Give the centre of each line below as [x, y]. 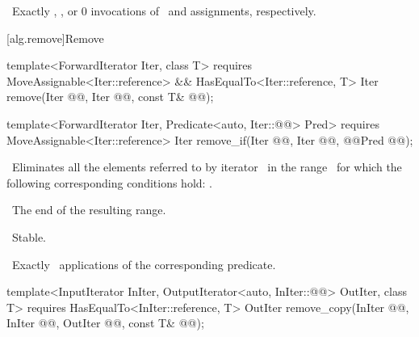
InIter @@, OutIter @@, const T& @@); [105, 323]
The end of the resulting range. [89, 210]
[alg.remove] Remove [55, 38]
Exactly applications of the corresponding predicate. [144, 264]
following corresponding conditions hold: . [110, 182]
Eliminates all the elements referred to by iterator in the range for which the [207, 167]
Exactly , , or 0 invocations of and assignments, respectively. [164, 11]
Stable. [29, 236]
